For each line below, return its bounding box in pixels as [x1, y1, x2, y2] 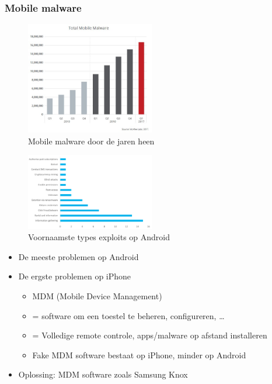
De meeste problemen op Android [18, 250, 139, 262]
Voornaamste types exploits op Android [28, 231, 170, 243]
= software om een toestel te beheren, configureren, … [32, 309, 225, 321]
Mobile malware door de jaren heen [28, 134, 155, 147]
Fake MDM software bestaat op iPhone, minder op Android [32, 348, 246, 361]
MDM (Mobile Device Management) [32, 290, 162, 302]
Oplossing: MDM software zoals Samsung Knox [18, 368, 188, 380]
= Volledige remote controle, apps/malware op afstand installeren [32, 329, 267, 341]
